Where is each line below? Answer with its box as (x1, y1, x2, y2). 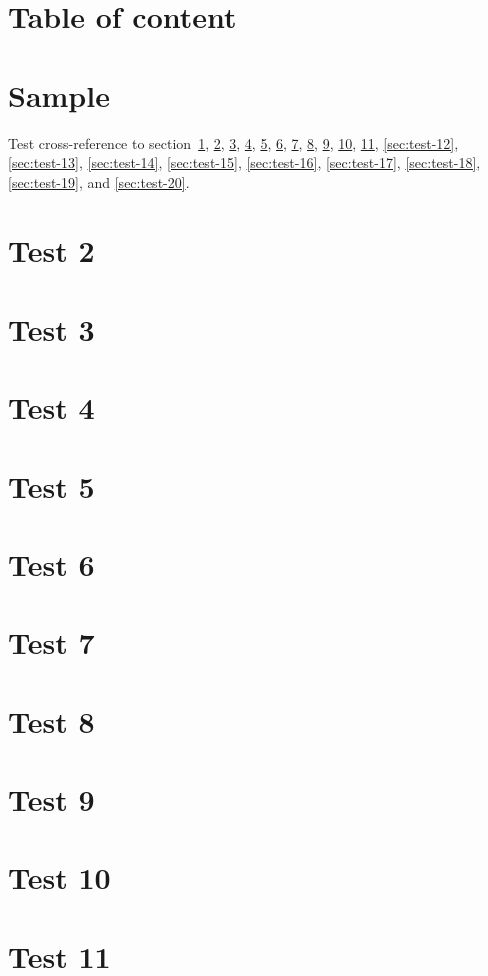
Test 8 (8, 700, 95, 741)
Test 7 (8, 622, 95, 663)
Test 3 (8, 308, 95, 349)
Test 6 (8, 543, 95, 584)
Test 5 (8, 465, 95, 506)
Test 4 (8, 387, 95, 428)
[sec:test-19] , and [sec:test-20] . (8, 171, 190, 192)
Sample (8, 74, 110, 115)
